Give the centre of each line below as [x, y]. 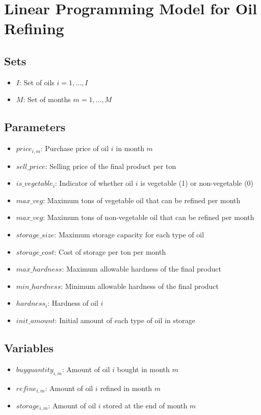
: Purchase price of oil [75, 148]
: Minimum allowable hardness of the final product [140, 286]
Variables [29, 347]
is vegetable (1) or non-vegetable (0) [197, 183]
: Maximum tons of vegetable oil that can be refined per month [142, 200]
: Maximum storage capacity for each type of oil [129, 234]
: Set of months [47, 99]
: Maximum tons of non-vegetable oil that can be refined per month [149, 217]
